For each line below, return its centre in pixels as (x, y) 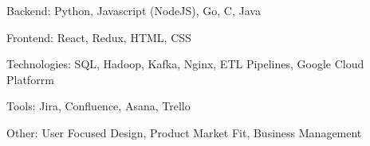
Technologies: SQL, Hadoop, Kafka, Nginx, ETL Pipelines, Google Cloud (185, 64)
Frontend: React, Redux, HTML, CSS (99, 37)
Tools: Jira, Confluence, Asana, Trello (98, 106)
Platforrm (30, 79)
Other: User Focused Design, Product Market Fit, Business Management (184, 132)
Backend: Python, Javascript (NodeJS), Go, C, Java (134, 10)
